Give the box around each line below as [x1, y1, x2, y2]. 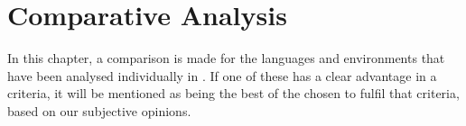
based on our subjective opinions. [7, 101, 191, 120]
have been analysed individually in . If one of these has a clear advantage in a [7, 66, 437, 85]
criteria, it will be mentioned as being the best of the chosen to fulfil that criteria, [7, 84, 460, 103]
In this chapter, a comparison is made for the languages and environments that [7, 49, 445, 67]
